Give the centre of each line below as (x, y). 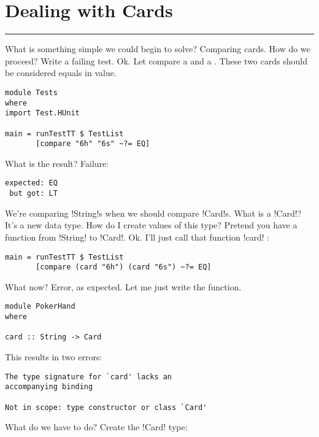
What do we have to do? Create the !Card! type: (96, 427)
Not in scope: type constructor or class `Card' (106, 407)
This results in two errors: (54, 357)
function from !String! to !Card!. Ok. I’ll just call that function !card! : (137, 237)
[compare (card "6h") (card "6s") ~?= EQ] (124, 267)
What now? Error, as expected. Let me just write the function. (123, 286)
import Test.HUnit (42, 113)
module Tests (31, 92)
